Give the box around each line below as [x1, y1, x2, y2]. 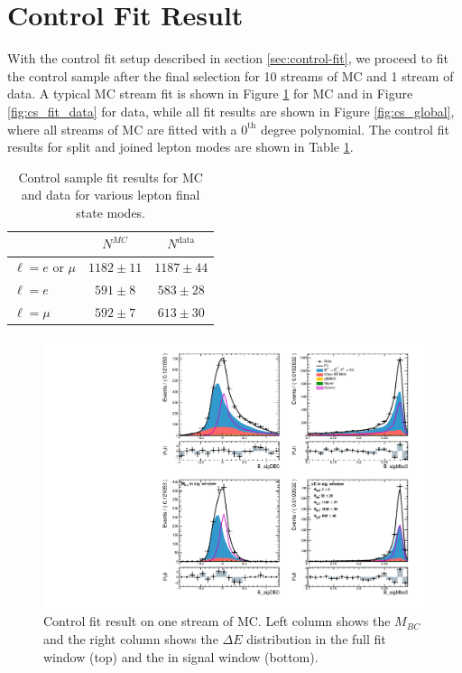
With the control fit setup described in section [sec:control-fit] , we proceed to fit [7, 49, 448, 68]
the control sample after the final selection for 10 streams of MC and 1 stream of [7, 66, 454, 85]
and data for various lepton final [21, 185, 200, 204]
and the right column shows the [43, 629, 218, 648]
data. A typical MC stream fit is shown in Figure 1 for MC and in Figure [7, 84, 413, 103]
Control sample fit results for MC [18, 167, 203, 186]
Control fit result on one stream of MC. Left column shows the [43, 612, 391, 631]
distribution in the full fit [246, 629, 386, 648]
